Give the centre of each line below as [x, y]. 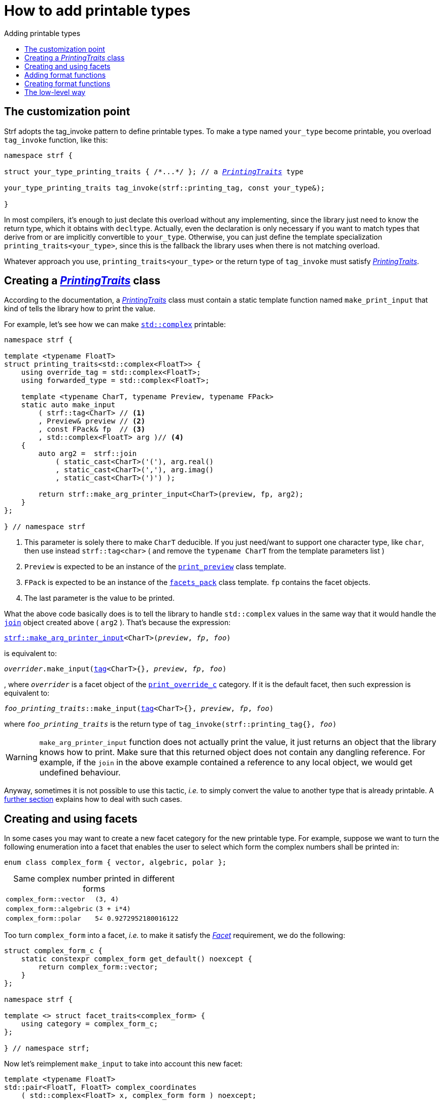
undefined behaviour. [80, 773]
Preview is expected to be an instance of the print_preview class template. [155, 567]
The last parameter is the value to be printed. [99, 598]
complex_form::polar [43, 919]
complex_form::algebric [49, 909]
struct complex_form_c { [53, 951]
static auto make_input [68, 405]
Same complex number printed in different [94, 879]
